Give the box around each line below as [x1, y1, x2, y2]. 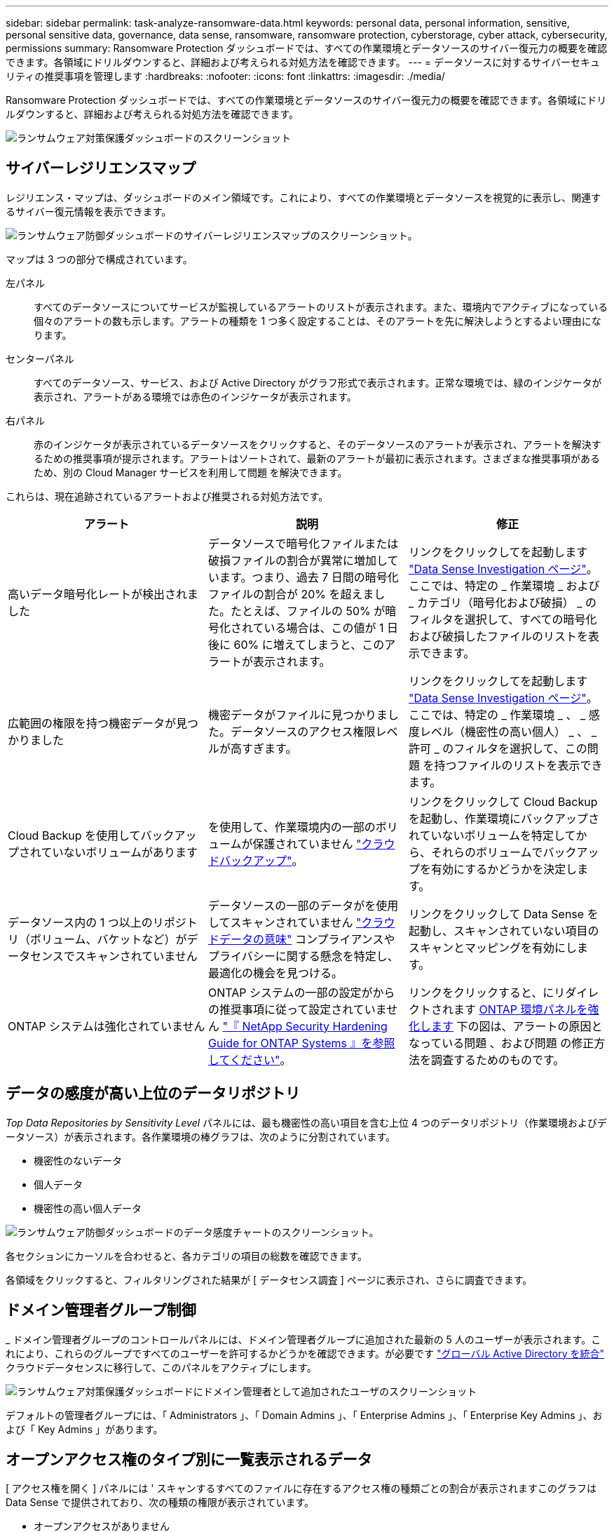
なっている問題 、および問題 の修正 [408, 1035, 594, 1050]
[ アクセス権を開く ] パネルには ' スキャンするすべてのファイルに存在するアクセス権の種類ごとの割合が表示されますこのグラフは [6, 1482, 597, 1495]
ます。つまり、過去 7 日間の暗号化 [219, 570, 399, 584]
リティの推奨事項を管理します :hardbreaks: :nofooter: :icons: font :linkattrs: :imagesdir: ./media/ [6, 70, 445, 82]
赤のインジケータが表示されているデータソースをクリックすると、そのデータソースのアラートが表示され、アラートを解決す [34, 438, 601, 450]
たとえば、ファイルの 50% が [230, 603, 386, 618]
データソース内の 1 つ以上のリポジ [8, 915, 186, 929]
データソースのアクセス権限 [230, 724, 376, 739]
